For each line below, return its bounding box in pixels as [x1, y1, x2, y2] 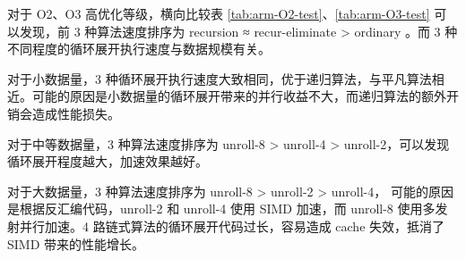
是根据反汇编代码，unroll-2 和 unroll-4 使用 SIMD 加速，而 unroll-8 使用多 [7, 199, 436, 218]
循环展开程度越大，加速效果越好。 [7, 152, 208, 171]
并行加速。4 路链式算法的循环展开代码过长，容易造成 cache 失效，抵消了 [19, 216, 445, 235]
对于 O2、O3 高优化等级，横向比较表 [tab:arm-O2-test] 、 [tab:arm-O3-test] [7, 4, 430, 22]
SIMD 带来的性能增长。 [7, 234, 145, 253]
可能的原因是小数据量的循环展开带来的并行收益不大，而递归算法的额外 [31, 87, 446, 105]
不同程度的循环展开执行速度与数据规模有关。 [7, 39, 271, 58]
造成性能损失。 [31, 104, 120, 122]
